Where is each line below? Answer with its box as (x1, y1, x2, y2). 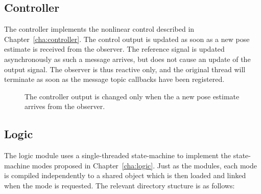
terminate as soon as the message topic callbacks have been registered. (4, 74, 225, 84)
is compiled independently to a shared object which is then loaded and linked (4, 170, 246, 181)
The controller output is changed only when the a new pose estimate (25, 91, 240, 101)
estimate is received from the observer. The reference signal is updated (4, 44, 225, 54)
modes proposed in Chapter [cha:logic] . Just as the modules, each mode (32, 160, 257, 170)
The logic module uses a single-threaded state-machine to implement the (4, 150, 231, 161)
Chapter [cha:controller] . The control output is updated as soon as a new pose (4, 33, 250, 44)
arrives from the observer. (25, 101, 105, 112)
